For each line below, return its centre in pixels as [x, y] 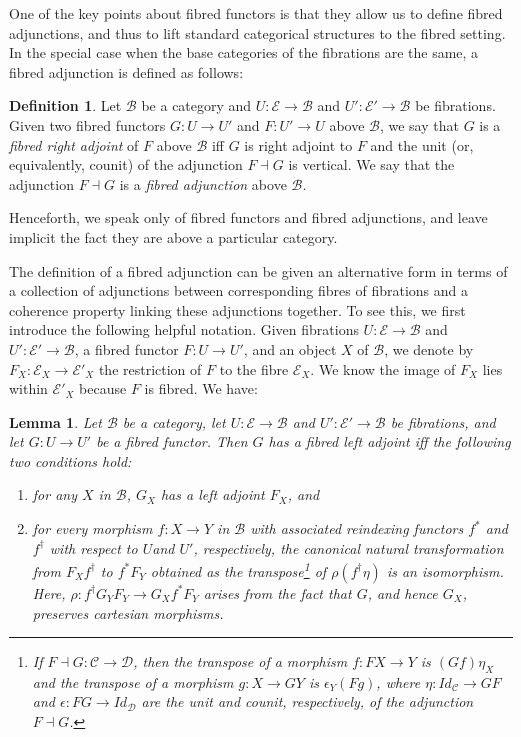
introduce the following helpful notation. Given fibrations [184, 329]
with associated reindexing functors [357, 528]
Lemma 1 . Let [55, 421]
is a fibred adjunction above [203, 183]
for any [54, 494]
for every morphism [92, 528]
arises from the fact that [277, 592]
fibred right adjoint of [74, 144]
